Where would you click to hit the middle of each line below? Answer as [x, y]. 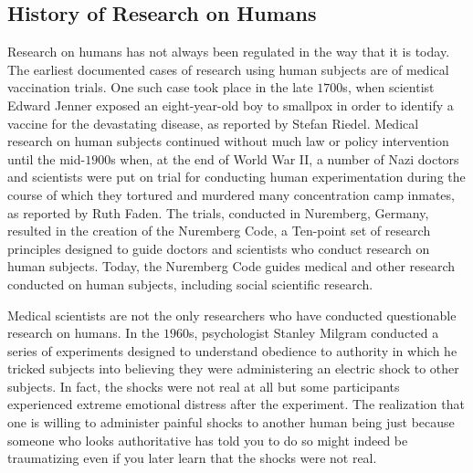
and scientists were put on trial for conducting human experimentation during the [236, 177]
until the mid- [47, 158]
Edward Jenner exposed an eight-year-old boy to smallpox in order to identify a [231, 105]
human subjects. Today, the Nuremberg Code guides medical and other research [231, 266]
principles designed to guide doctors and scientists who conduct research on [219, 248]
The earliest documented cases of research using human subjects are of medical [228, 69]
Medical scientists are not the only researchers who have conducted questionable [232, 315]
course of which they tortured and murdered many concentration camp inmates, [231, 194]
